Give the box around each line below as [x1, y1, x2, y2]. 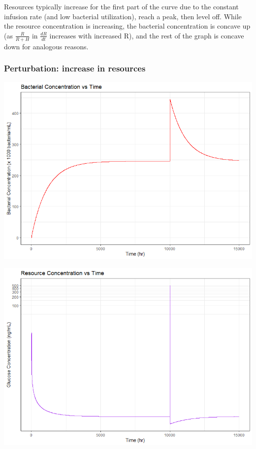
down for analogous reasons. [4, 41, 89, 51]
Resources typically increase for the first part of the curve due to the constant [4, 1, 239, 11]
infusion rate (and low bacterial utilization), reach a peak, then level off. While [4, 11, 242, 21]
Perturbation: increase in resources [4, 62, 146, 74]
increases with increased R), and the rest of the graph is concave [49, 30, 244, 40]
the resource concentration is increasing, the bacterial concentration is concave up [4, 21, 251, 31]
